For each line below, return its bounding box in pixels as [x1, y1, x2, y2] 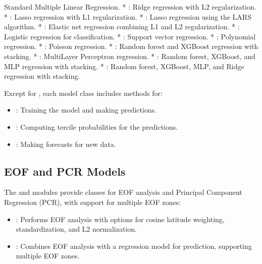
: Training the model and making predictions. [16, 104, 157, 115]
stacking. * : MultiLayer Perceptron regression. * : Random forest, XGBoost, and [4, 50, 255, 61]
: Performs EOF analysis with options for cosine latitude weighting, [16, 214, 225, 224]
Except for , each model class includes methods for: [4, 87, 163, 98]
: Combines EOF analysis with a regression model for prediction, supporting [16, 240, 252, 251]
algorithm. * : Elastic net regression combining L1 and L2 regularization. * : [4, 21, 240, 32]
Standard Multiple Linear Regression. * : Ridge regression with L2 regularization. [4, 2, 256, 12]
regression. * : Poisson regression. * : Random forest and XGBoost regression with [4, 41, 258, 51]
